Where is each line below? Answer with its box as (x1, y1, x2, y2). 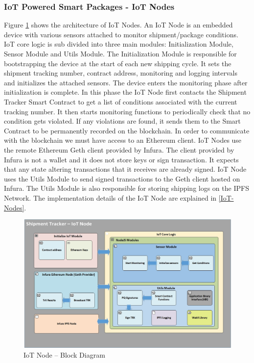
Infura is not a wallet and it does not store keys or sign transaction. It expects (4, 154, 239, 164)
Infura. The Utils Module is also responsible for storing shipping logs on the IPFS (4, 183, 249, 193)
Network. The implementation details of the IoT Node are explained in (4, 192, 217, 203)
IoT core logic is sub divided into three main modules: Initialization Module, (4, 39, 233, 49)
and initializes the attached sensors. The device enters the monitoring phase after (4, 77, 248, 87)
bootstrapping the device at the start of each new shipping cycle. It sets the (4, 58, 231, 68)
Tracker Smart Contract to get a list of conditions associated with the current (4, 96, 237, 106)
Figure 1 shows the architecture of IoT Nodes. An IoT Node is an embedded (4, 20, 233, 30)
